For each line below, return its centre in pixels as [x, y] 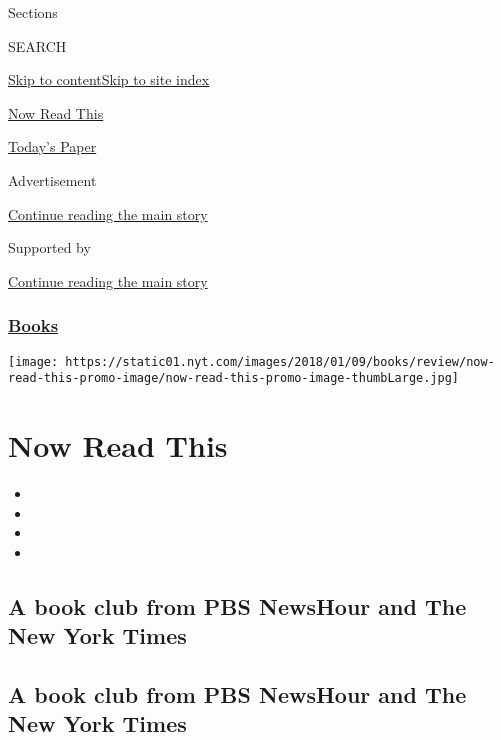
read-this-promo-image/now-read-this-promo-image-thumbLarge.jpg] [234, 378]
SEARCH [37, 45]
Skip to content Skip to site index [109, 79]
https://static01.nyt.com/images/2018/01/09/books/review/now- [280, 361]
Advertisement [52, 179]
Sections [33, 12]
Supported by [49, 247]
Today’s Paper [52, 146]
